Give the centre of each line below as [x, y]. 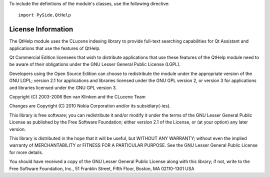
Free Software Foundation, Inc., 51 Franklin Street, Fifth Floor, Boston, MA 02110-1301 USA [102, 168]
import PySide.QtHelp [44, 15]
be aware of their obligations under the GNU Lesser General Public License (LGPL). [95, 64]
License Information [41, 29]
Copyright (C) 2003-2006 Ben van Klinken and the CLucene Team [77, 97]
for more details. [26, 152]
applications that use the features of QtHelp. [55, 48]
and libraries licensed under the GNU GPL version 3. [63, 87]
